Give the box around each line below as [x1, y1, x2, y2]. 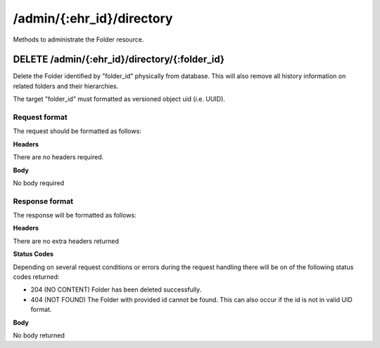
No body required [13, 178, 65, 187]
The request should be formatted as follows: [13, 127, 142, 135]
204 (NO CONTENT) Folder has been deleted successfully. [30, 285, 202, 294]
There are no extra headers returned [13, 237, 119, 245]
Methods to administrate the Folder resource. [13, 35, 144, 44]
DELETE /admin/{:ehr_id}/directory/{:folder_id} [13, 54, 225, 66]
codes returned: [13, 273, 60, 281]
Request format [13, 113, 68, 122]
